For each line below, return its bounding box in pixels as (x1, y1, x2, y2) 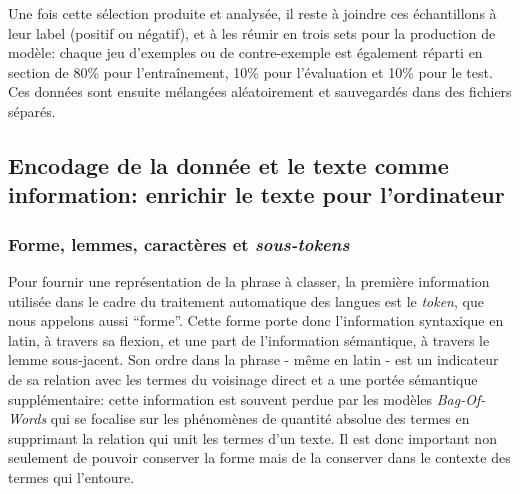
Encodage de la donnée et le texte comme (8, 149, 449, 180)
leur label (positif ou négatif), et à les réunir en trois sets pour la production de (8, 22, 496, 43)
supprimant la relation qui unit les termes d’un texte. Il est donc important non (8, 427, 497, 448)
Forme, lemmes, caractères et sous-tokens (8, 231, 350, 256)
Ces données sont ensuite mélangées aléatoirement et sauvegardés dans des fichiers (8, 81, 512, 102)
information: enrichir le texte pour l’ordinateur (8, 179, 505, 210)
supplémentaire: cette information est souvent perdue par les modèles (8, 388, 433, 409)
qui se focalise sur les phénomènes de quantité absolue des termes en (50, 408, 470, 429)
